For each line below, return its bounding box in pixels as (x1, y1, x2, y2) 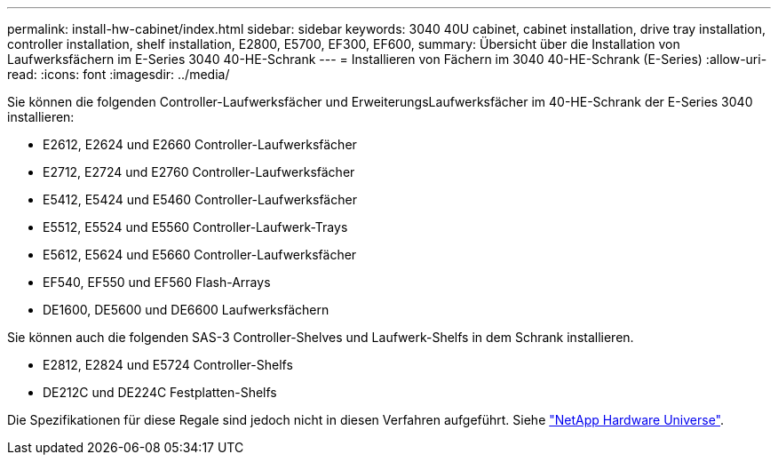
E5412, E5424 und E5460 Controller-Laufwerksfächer (43, 192, 357, 207)
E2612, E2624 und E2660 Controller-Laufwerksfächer (43, 137, 357, 152)
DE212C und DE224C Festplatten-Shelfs (43, 385, 277, 400)
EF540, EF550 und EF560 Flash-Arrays (43, 275, 271, 290)
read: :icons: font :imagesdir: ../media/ (7, 67, 230, 82)
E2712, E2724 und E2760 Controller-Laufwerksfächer (43, 164, 355, 179)
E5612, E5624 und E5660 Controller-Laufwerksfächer (43, 247, 357, 262)
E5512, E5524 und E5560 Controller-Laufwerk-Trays (43, 219, 348, 235)
